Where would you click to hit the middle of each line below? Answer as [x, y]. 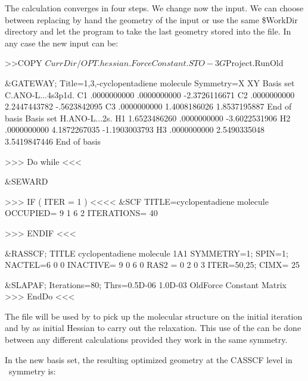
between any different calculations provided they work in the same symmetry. [146, 340]
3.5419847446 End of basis [53, 141]
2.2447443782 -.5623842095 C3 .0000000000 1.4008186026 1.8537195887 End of [148, 106]
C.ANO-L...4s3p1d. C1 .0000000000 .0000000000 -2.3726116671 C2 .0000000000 [150, 94]
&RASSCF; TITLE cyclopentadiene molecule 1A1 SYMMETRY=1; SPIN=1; [147, 253]
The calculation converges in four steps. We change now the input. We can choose [154, 8]
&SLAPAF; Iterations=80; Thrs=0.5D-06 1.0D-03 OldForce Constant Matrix [146, 284]
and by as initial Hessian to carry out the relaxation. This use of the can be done [153, 328]
